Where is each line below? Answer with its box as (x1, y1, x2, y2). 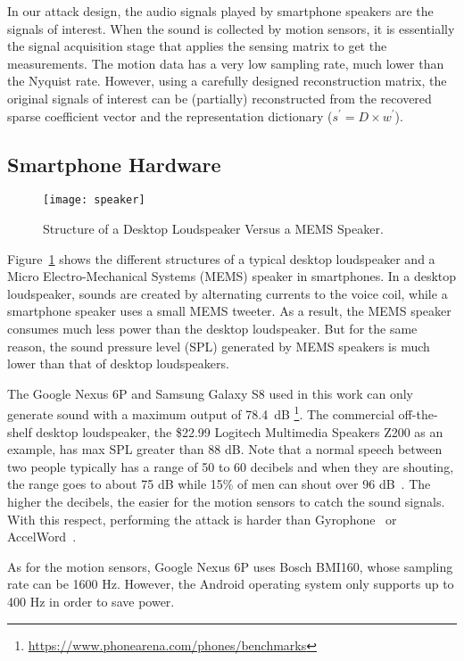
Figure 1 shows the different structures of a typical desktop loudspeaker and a (7, 249, 435, 268)
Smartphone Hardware (7, 150, 221, 178)
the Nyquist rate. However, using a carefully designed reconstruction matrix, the (7, 71, 447, 90)
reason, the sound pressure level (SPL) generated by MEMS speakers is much (7, 336, 430, 355)
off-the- (398, 405, 438, 424)
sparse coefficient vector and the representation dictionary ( (7, 106, 333, 125)
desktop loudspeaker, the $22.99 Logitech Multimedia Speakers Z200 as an (36, 422, 443, 441)
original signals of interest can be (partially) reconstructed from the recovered (7, 88, 432, 107)
